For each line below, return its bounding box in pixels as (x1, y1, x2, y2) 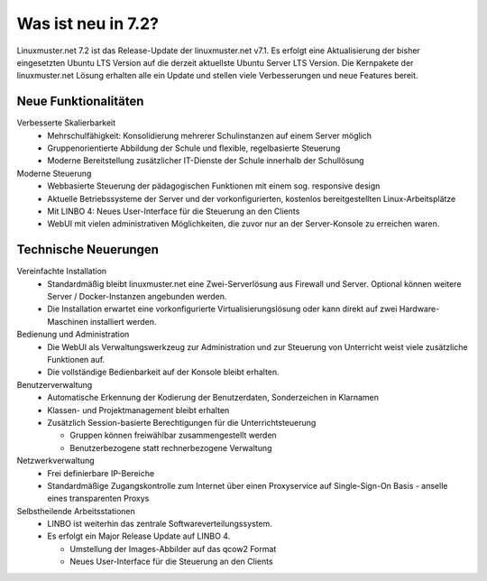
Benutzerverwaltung (16, 379, 93, 390)
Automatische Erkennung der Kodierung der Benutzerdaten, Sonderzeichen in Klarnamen (47, 392, 379, 403)
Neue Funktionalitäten (16, 94, 144, 109)
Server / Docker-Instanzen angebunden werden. (47, 291, 227, 302)
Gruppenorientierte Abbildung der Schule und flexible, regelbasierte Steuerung (47, 143, 341, 153)
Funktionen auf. (47, 355, 106, 364)
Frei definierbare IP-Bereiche (47, 467, 155, 478)
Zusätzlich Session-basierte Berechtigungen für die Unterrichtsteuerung (47, 417, 317, 428)
